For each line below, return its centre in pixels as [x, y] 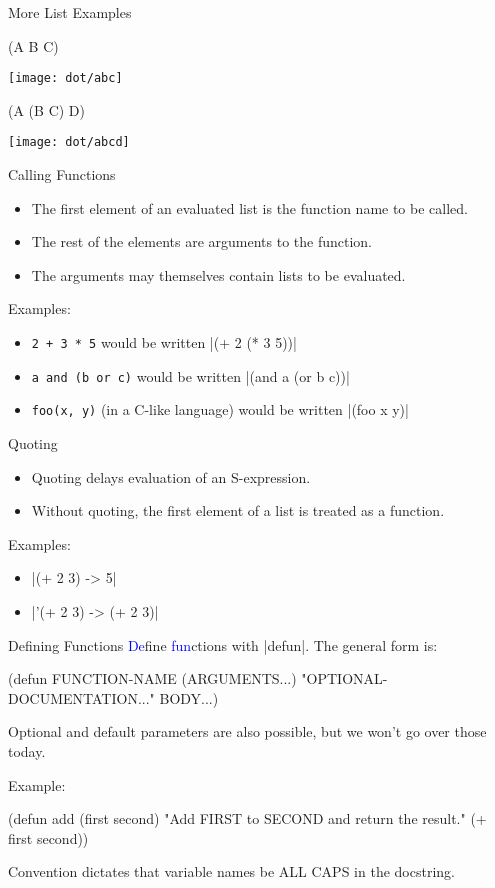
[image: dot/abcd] [69, 142]
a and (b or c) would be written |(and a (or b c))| [190, 375]
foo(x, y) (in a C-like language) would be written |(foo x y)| [220, 409]
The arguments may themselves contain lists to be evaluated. [218, 274]
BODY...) [189, 697]
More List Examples [70, 12]
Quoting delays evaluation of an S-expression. [171, 476]
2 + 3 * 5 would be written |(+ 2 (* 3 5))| [164, 342]
